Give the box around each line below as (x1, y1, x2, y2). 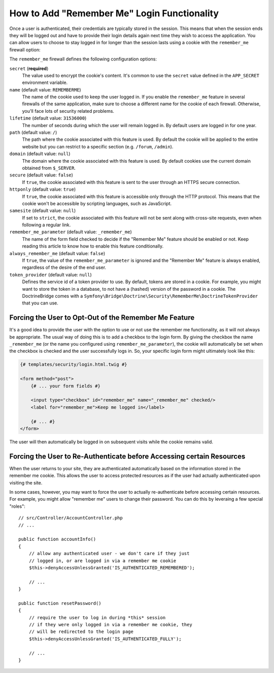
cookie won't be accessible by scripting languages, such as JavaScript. (22, 200, 172, 206)
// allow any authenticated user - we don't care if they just (28, 550, 190, 557)
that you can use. (22, 300, 58, 306)
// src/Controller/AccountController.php (18, 515, 123, 521)
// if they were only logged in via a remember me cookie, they (28, 622, 192, 628)
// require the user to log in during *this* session (28, 615, 166, 620)
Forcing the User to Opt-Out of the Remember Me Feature (9, 313, 195, 322)
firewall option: (9, 46, 41, 53)
